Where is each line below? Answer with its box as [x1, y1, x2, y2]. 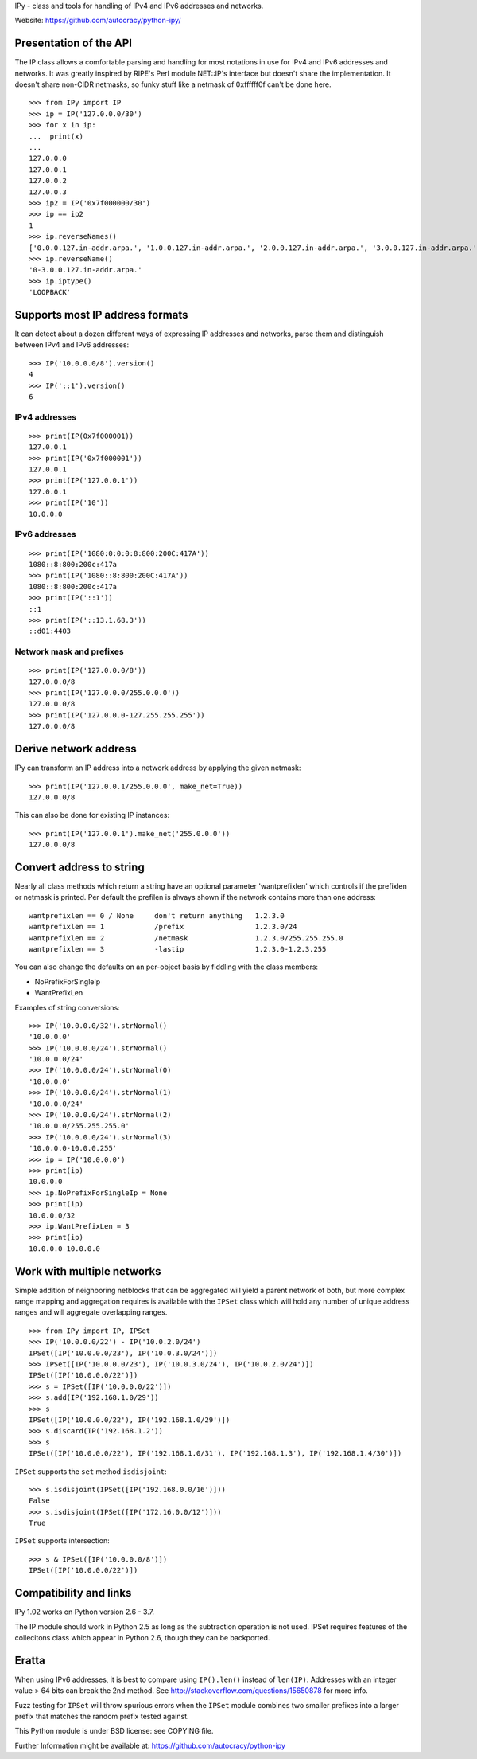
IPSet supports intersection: [14, 1536, 111, 1546]
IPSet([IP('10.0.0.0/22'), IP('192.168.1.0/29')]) [29, 1415, 231, 1425]
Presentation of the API [14, 37, 133, 50]
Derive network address [14, 742, 137, 756]
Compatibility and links [14, 1586, 132, 1600]
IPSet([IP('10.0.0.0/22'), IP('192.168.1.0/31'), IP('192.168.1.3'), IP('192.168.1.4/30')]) [29, 1449, 402, 1458]
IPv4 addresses [14, 411, 77, 422]
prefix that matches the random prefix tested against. [14, 1712, 190, 1721]
